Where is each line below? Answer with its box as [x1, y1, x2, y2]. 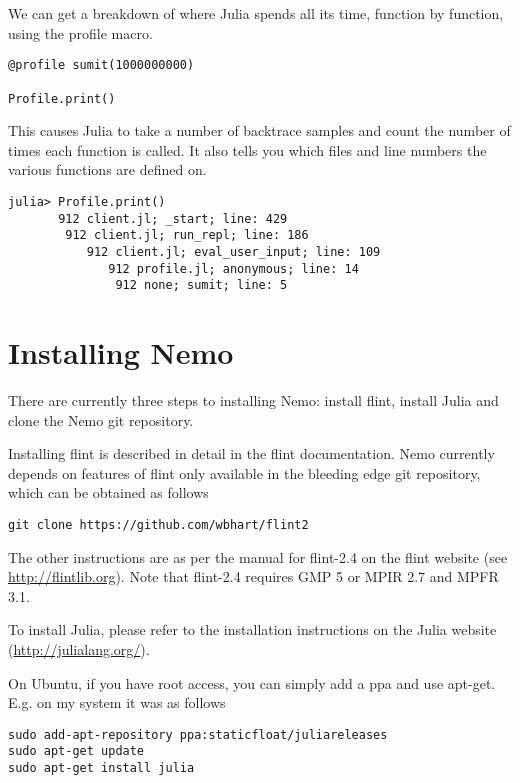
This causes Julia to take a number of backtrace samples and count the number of [8, 120, 511, 141]
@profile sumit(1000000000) [8, 58, 195, 73]
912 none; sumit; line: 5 [115, 278, 288, 293]
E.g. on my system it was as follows [8, 692, 226, 713]
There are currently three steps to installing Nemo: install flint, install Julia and [8, 390, 499, 410]
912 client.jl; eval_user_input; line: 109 [86, 244, 381, 259]
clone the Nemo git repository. [8, 409, 194, 430]
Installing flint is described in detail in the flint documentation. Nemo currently [8, 443, 495, 464]
